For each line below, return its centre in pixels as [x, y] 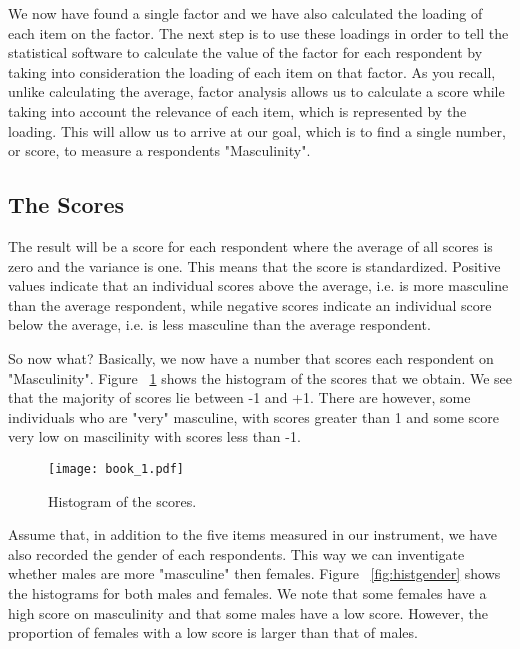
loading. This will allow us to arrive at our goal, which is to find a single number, [257, 130]
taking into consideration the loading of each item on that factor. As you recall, [252, 71]
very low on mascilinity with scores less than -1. [154, 436]
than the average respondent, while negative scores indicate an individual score [250, 304]
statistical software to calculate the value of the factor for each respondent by [245, 52]
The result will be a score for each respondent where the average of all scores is [250, 245]
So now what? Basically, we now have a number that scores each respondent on [251, 357]
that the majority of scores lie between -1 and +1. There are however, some [239, 397]
